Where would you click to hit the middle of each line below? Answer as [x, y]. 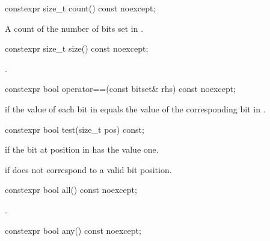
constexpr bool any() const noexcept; [73, 230]
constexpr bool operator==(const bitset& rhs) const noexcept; [121, 89]
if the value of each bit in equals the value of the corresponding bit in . [135, 108]
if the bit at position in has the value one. [82, 149]
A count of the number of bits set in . [74, 28]
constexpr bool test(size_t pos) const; [75, 129]
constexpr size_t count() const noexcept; [80, 8]
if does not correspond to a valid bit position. [88, 169]
